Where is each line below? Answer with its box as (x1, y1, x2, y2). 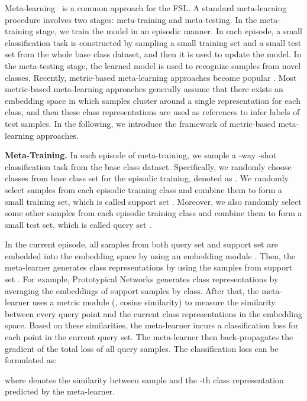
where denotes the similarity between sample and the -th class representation (5, 373, 284, 386)
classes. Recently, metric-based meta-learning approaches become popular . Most (5, 71, 297, 83)
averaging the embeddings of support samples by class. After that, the (5, 284, 259, 296)
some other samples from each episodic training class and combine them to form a (5, 207, 302, 219)
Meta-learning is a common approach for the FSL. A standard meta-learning (5, 2, 287, 14)
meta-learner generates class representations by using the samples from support (5, 261, 292, 273)
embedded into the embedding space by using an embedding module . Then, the (5, 249, 295, 262)
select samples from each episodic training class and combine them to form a (5, 183, 283, 195)
